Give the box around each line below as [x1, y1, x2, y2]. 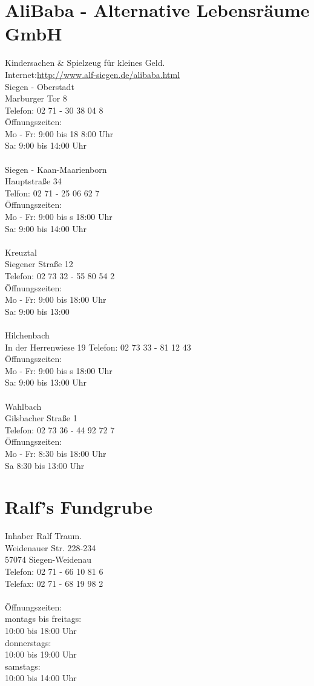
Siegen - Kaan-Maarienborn [5, 163, 107, 175]
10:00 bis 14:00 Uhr [5, 671, 77, 684]
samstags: [5, 659, 41, 672]
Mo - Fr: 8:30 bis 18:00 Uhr [5, 447, 106, 459]
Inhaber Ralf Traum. [5, 529, 82, 542]
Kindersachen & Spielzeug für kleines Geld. [5, 56, 165, 69]
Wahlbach [5, 400, 42, 412]
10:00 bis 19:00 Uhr [5, 648, 77, 661]
